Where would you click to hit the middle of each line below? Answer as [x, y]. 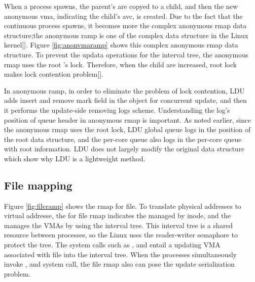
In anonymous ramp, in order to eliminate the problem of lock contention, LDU [124, 90]
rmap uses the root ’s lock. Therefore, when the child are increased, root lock [120, 64]
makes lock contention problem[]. [54, 74]
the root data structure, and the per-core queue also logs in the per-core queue [123, 139]
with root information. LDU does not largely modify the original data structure [124, 149]
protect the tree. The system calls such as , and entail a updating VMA [112, 245]
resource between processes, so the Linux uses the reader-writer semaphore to [121, 235]
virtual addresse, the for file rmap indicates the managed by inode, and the [117, 215]
